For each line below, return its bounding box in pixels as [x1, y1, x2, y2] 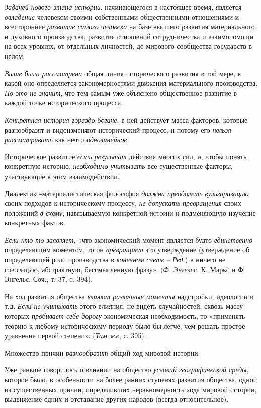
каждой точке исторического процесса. [5, 97, 123, 108]
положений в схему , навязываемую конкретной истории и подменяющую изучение [5, 207, 256, 218]
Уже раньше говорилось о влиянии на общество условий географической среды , [5, 364, 249, 375]
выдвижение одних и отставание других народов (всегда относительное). [5, 394, 229, 404]
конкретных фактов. [5, 217, 65, 228]
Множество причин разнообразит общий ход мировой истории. [5, 347, 200, 358]
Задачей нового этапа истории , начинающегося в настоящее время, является [5, 2, 242, 12]
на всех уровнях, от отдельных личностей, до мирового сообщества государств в [5, 41, 252, 51]
